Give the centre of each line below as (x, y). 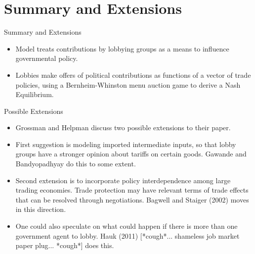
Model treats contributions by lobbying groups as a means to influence (122, 48)
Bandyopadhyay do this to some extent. (76, 164)
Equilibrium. (35, 94)
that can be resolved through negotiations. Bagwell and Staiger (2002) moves (132, 199)
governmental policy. (47, 58)
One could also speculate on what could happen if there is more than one (127, 226)
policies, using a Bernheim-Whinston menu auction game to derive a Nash (128, 84)
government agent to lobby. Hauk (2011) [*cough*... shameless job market (127, 235)
